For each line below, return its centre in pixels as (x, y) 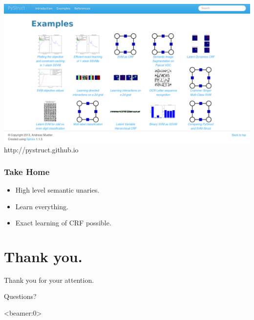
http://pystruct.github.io (41, 150)
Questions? (20, 296)
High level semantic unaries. (57, 189)
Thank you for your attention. (49, 280)
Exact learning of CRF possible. (63, 223)
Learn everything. (42, 206)
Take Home (27, 171)
